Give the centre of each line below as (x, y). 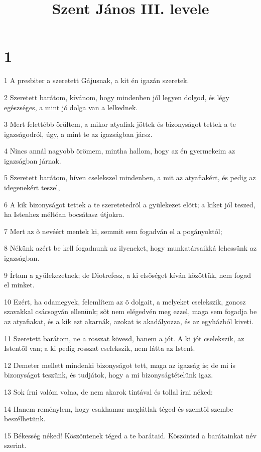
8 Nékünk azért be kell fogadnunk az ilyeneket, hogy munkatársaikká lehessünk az (130, 248)
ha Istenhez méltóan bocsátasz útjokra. (64, 214)
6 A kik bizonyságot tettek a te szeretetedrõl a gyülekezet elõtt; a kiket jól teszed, (130, 204)
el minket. (19, 285)
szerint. (15, 445)
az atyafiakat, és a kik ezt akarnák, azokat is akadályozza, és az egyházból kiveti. (129, 321)
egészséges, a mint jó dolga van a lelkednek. (71, 107)
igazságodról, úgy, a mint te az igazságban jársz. (78, 134)
